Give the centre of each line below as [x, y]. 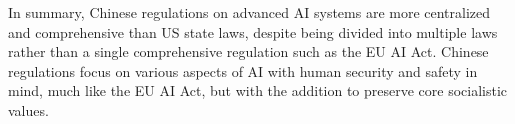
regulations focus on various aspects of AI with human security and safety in [243, 70]
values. [28, 109]
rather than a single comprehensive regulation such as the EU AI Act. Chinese [248, 51]
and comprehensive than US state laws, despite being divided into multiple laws [253, 31]
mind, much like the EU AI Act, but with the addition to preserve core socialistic [258, 90]
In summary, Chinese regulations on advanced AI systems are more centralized [249, 12]
